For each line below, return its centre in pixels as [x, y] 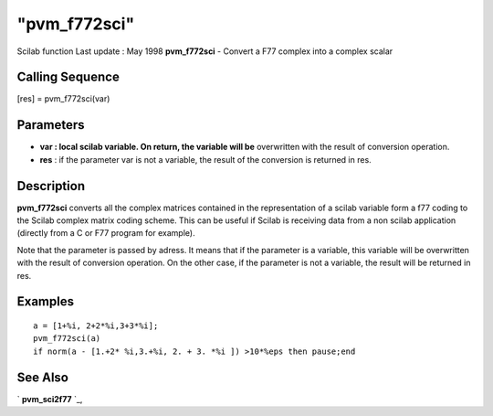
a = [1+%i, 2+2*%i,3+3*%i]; [96, 326]
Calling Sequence [68, 77]
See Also [42, 377]
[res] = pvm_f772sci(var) [63, 99]
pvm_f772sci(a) [67, 339]
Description [51, 186]
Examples [46, 302]
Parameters [51, 125]
